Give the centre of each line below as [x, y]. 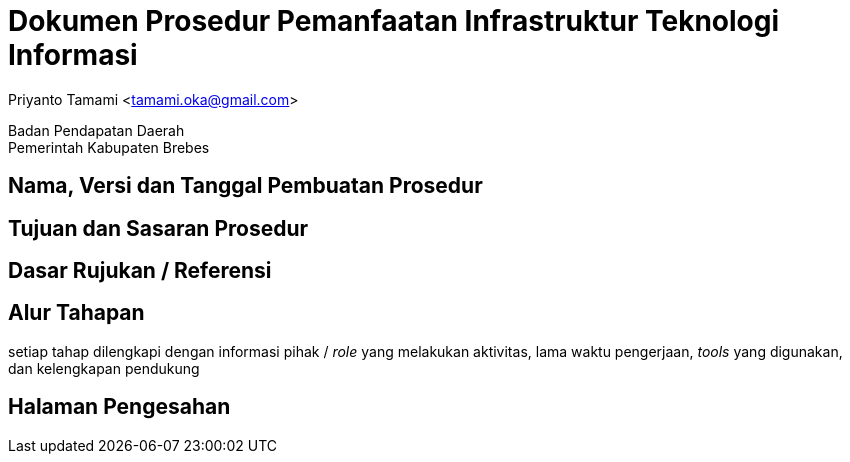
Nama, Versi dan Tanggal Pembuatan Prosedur [245, 186]
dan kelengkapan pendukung [104, 368]
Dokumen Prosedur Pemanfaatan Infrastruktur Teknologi [394, 21]
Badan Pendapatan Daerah [96, 130]
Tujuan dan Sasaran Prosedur [158, 228]
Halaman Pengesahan [119, 407]
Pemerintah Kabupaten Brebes [109, 147]
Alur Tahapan [76, 313]
